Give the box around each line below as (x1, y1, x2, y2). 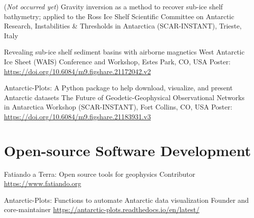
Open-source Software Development (4, 140, 251, 160)
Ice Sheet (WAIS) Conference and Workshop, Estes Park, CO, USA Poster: (4, 56, 231, 66)
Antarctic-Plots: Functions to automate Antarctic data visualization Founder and (4, 194, 249, 205)
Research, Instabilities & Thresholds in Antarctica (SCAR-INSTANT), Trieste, (4, 21, 242, 31)
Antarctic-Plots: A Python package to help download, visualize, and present (4, 82, 233, 93)
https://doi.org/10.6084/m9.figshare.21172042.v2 (4, 66, 151, 76)
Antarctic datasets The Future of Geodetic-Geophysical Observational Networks (4, 92, 245, 102)
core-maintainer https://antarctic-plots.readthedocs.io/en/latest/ (4, 204, 199, 215)
